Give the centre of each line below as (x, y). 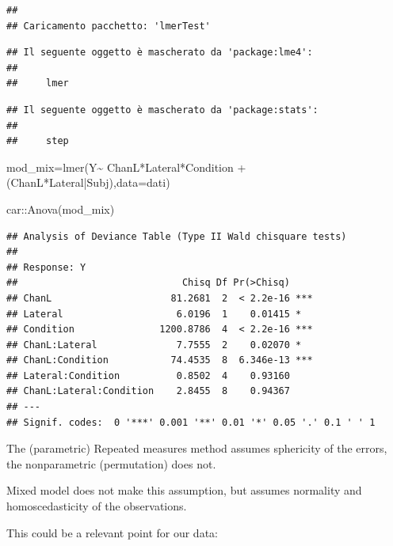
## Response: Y (46, 267)
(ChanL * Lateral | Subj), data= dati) (88, 182)
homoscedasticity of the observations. (97, 506)
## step (38, 141)
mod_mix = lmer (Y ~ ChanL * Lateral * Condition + (126, 167)
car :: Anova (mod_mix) (61, 209)
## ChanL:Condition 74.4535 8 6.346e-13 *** (160, 360)
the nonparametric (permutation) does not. (111, 463)
